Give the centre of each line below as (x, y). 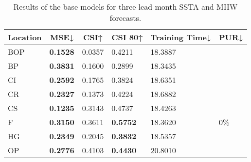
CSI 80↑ (127, 37)
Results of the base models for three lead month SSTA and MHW (125, 7)
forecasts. (125, 18)
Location (25, 37)
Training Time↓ (181, 37)
